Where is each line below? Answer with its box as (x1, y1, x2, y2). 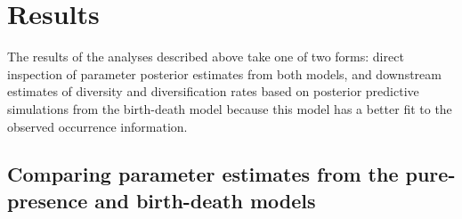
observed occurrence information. (7, 117, 188, 135)
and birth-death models (94, 186, 316, 214)
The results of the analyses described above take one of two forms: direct (7, 47, 404, 66)
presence (7, 186, 88, 214)
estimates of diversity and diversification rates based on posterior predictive (7, 82, 419, 101)
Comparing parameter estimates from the (7, 160, 399, 188)
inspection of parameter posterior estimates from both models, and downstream (7, 64, 442, 83)
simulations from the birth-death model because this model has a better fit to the (7, 99, 452, 118)
